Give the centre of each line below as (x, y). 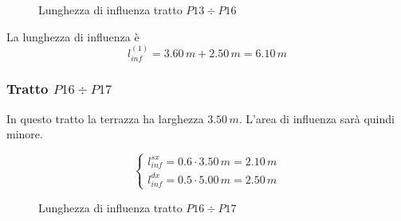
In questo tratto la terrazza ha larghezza (105, 118)
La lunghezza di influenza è (73, 36)
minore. (25, 134)
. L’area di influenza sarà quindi (316, 118)
